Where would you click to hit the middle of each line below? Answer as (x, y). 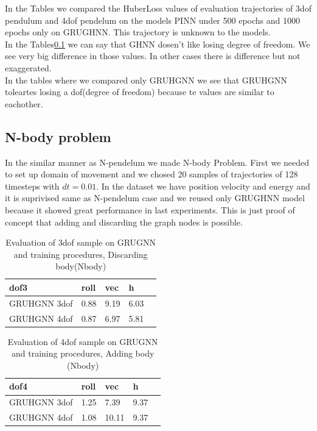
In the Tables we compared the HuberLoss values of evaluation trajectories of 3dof (158, 8)
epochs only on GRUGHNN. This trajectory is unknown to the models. (138, 32)
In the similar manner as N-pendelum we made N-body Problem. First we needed (157, 162)
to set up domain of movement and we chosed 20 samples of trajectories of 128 (152, 174)
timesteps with (32, 186)
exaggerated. (28, 67)
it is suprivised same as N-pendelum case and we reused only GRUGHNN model (155, 198)
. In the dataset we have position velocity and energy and (203, 186)
